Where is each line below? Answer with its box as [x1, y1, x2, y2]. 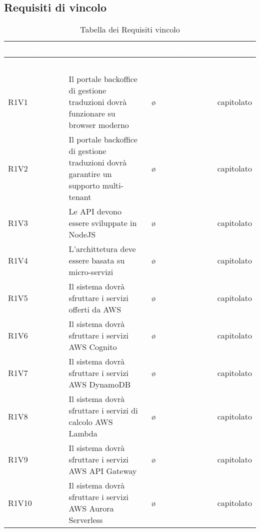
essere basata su [68, 254, 125, 266]
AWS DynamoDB [68, 378, 130, 390]
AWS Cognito [68, 341, 117, 353]
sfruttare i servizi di [68, 404, 138, 416]
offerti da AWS [68, 303, 121, 315]
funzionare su [68, 107, 115, 119]
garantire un [68, 168, 112, 180]
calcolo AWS [68, 416, 113, 428]
